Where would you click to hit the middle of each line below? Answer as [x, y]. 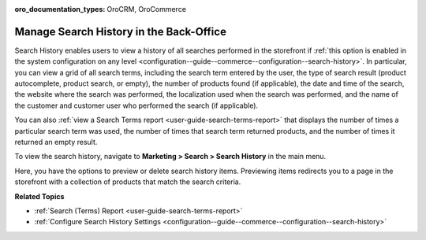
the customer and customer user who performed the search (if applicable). [136, 105]
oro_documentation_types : [60, 9]
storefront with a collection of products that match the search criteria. [128, 182]
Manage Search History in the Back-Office [120, 31]
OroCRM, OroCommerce [147, 9]
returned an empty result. [56, 142]
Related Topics [39, 196]
